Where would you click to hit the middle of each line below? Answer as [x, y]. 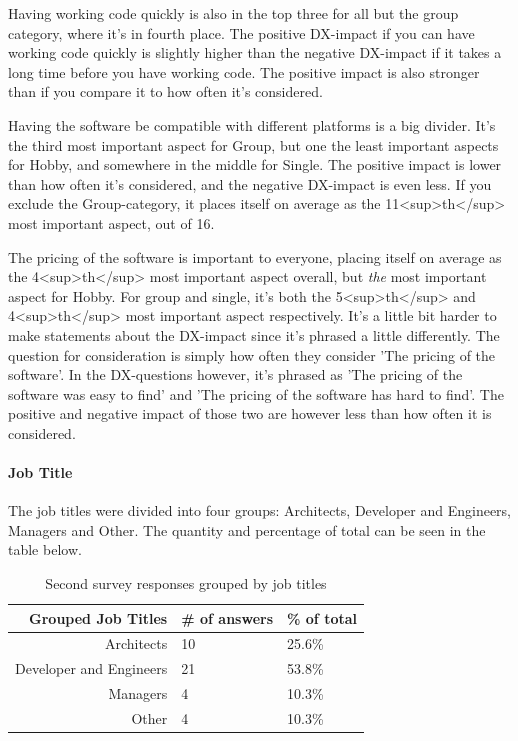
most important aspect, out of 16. [111, 222]
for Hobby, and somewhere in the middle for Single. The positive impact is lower [255, 164]
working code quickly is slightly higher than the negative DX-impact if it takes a [255, 52]
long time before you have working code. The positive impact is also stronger [244, 71]
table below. [45, 549]
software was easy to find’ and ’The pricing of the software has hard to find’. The [256, 393]
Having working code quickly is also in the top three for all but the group [233, 13]
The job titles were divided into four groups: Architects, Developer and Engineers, [260, 510]
